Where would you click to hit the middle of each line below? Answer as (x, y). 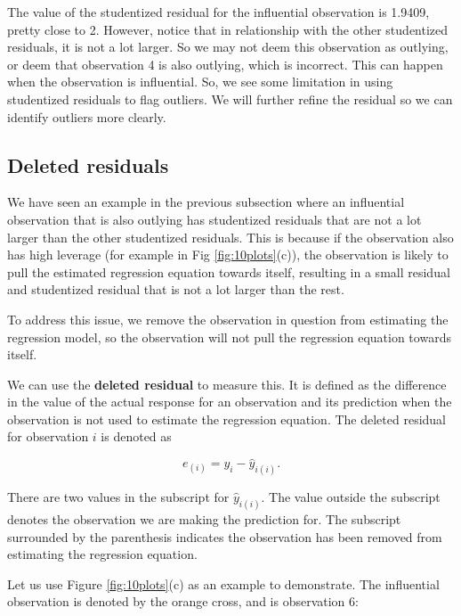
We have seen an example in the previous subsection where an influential (206, 202)
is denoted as (136, 436)
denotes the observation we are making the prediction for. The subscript (204, 519)
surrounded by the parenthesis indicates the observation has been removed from (225, 536)
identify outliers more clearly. (87, 116)
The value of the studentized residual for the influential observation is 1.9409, (218, 12)
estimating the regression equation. (102, 554)
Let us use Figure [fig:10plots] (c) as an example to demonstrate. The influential (223, 583)
